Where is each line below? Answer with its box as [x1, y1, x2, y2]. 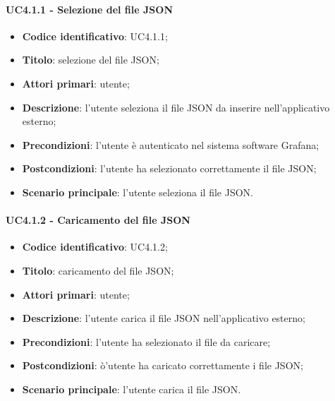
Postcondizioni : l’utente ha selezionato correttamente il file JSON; [22, 161, 317, 176]
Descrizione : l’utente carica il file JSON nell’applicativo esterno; [22, 311, 305, 325]
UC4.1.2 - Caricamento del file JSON [6, 213, 190, 227]
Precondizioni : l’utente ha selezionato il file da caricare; [22, 334, 271, 349]
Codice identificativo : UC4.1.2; [22, 239, 168, 254]
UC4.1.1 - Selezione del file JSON [6, 1, 173, 16]
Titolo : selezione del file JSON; [22, 52, 159, 67]
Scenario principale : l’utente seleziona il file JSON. [22, 184, 253, 199]
